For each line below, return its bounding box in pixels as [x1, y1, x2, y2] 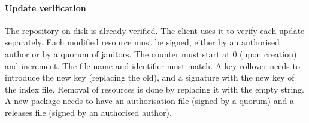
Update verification [5, 1, 86, 14]
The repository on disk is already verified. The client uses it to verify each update [5, 24, 305, 36]
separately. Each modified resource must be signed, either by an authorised [5, 36, 280, 48]
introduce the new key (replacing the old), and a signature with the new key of [5, 71, 295, 84]
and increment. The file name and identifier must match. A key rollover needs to [5, 59, 300, 72]
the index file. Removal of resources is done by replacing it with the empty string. [5, 82, 304, 95]
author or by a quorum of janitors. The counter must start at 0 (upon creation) [5, 47, 297, 60]
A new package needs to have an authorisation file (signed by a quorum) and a [5, 94, 294, 107]
